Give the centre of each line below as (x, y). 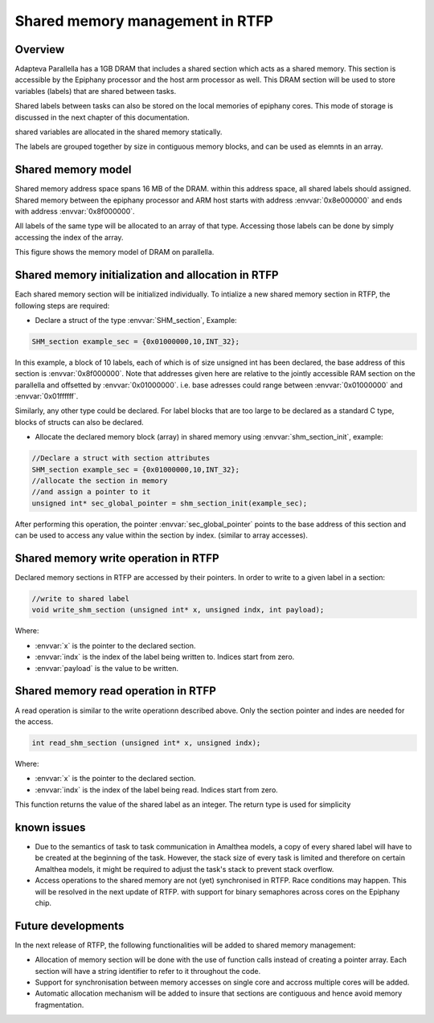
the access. (34, 721)
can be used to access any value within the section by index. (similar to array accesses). (162, 535)
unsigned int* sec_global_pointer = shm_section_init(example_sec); (170, 503)
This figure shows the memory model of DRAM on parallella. (115, 252)
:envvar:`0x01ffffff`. (47, 396)
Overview (40, 49)
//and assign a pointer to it (91, 492)
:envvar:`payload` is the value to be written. (107, 668)
